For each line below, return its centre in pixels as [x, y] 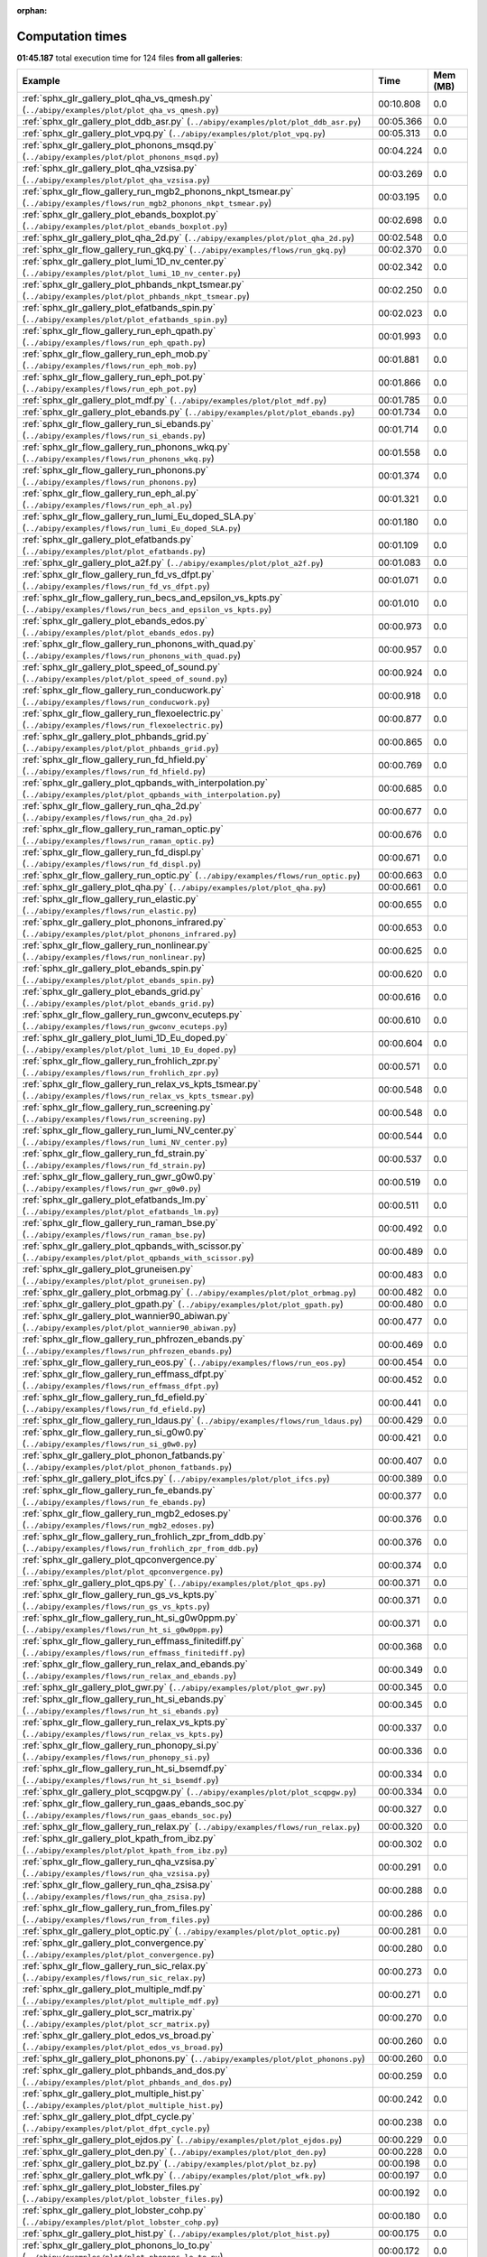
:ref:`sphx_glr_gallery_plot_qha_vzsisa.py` [110, 169]
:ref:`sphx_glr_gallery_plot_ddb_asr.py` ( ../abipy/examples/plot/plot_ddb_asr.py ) [192, 122]
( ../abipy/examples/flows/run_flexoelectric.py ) [123, 725]
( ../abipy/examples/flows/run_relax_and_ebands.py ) [129, 1676]
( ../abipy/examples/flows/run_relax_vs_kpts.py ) [123, 1733]
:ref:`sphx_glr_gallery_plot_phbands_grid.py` [116, 737]
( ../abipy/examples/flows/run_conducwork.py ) [116, 701]
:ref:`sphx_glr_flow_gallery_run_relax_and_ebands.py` [135, 1664]
